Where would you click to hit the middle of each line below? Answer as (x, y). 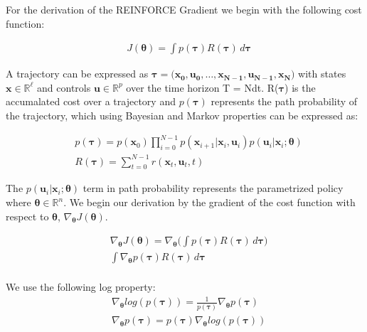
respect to (27, 216)
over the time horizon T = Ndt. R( (202, 87)
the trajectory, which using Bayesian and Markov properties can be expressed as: (182, 115)
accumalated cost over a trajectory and (91, 101)
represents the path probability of (284, 101)
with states (322, 74)
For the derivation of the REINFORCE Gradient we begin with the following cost (184, 9)
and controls (64, 87)
